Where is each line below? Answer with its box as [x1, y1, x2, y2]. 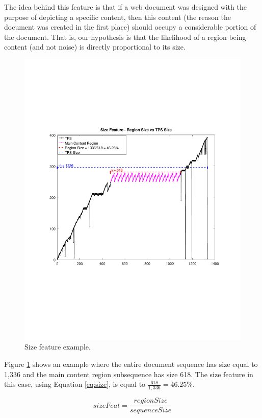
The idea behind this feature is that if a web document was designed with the [4, 2, 247, 12]
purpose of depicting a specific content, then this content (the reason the [4, 11, 231, 22]
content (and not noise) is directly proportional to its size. [4, 41, 186, 52]
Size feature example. [24, 341, 91, 352]
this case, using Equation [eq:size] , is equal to [4, 379, 146, 389]
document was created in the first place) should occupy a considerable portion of [4, 21, 256, 32]
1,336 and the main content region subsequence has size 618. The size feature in [4, 368, 253, 379]
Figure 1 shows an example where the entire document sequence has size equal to [4, 359, 258, 369]
